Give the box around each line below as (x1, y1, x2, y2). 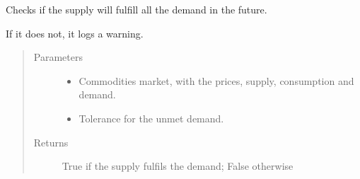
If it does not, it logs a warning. (6, 25, 144, 40)
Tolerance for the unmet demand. (79, 110, 224, 125)
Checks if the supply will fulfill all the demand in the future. (6, 2, 267, 16)
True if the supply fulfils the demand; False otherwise (62, 158, 294, 173)
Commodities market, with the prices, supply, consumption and (79, 73, 354, 88)
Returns (33, 134, 69, 149)
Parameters (33, 50, 83, 64)
